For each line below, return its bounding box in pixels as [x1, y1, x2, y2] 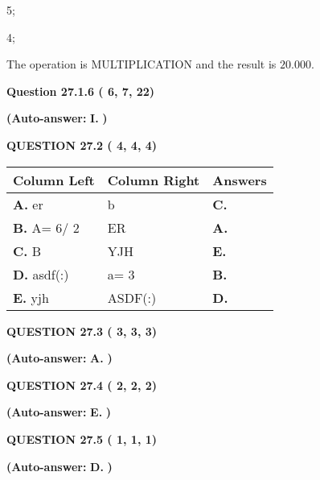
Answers [212, 170, 267, 189]
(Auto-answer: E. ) [6, 403, 112, 420]
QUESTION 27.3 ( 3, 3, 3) [6, 322, 158, 339]
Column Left [13, 170, 95, 189]
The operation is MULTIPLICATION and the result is [6, 56, 277, 72]
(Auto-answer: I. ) [6, 110, 108, 126]
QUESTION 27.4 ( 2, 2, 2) [6, 376, 158, 393]
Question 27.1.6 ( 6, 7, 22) [6, 82, 155, 99]
